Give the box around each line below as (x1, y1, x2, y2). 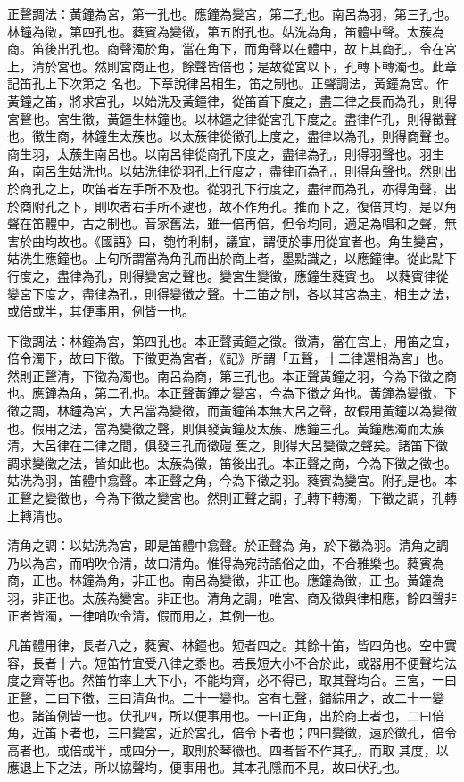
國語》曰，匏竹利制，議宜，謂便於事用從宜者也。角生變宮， (100, 231, 451, 250)
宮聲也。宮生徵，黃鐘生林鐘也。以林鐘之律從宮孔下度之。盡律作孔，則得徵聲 (7, 109, 457, 128)
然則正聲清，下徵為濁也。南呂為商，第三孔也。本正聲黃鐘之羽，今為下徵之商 (7, 366, 457, 384)
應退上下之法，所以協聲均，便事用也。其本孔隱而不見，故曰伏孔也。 (7, 758, 407, 777)
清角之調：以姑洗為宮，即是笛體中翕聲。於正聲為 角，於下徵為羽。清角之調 (7, 536, 449, 555)
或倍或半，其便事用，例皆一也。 (7, 301, 195, 320)
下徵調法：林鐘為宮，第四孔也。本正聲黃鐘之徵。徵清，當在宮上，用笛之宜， (7, 331, 457, 350)
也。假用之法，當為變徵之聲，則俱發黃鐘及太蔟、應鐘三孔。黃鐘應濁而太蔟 (7, 418, 444, 437)
